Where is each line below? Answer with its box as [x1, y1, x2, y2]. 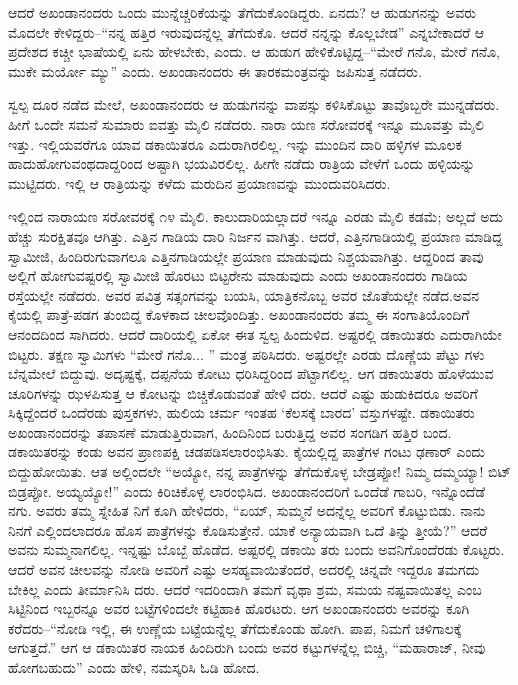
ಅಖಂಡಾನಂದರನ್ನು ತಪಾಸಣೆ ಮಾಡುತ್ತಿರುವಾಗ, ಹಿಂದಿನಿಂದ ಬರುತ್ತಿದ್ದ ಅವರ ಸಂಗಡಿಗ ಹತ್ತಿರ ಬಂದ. [8, 421, 452, 442]
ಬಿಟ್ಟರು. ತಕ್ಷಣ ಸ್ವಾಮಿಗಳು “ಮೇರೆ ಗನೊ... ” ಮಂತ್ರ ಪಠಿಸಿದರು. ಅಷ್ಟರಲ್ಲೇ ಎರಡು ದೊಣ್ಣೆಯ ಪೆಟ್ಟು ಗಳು [8, 343, 485, 364]
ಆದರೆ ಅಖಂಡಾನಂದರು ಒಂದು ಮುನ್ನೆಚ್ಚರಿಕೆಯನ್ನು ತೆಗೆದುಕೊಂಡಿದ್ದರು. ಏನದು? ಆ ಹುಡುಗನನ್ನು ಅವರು [8, 2, 477, 22]
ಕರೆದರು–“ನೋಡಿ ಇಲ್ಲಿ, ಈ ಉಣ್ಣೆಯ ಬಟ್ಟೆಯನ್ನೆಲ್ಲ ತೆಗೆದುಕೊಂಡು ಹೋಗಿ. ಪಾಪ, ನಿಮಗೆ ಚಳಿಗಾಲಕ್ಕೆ [8, 617, 462, 638]
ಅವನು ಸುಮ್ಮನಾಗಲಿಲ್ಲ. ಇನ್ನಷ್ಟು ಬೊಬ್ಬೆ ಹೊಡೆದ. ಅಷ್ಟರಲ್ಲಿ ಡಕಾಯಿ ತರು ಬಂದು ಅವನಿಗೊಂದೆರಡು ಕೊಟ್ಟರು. [8, 539, 505, 560]
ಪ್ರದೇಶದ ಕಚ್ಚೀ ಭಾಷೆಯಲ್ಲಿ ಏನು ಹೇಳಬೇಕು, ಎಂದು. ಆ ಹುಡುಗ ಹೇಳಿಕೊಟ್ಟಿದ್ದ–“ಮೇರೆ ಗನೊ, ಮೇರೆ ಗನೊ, [8, 41, 500, 62]
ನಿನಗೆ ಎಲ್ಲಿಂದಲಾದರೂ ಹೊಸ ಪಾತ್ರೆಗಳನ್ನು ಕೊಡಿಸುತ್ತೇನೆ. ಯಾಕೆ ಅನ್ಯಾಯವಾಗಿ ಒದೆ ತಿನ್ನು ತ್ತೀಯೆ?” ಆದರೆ [8, 519, 488, 540]
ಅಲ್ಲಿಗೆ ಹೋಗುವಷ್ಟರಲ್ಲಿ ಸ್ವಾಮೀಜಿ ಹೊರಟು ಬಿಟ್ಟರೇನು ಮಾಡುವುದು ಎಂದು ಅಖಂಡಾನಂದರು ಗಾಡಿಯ [8, 265, 468, 286]
